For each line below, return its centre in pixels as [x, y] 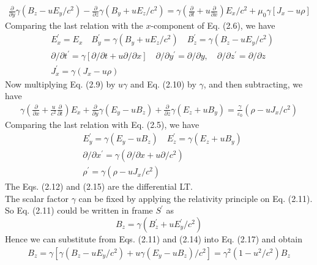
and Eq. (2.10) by [163, 84]
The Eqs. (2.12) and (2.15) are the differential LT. [99, 186]
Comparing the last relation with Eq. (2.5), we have [102, 125]
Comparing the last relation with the [74, 25]
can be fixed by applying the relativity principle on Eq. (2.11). [196, 198]
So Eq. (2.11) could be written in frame [79, 210]
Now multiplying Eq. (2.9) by [60, 84]
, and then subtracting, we [253, 84]
